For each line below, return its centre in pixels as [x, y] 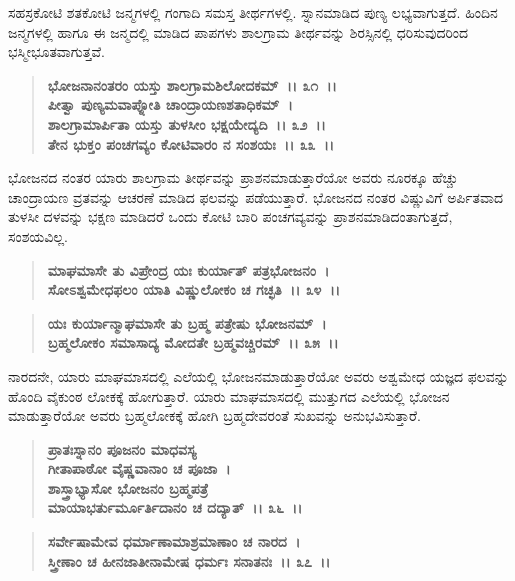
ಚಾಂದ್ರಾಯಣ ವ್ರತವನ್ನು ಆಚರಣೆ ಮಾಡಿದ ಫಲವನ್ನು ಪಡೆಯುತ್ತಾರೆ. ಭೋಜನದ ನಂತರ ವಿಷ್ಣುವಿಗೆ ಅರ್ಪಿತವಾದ [255, 196]
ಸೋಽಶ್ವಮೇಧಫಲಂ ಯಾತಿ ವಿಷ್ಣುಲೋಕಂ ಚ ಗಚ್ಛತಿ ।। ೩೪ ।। [194, 289]
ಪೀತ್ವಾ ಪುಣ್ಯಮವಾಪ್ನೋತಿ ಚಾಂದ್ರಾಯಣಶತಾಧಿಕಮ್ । [170, 104]
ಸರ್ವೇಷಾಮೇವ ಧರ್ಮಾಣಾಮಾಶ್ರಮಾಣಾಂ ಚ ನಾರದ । [174, 541]
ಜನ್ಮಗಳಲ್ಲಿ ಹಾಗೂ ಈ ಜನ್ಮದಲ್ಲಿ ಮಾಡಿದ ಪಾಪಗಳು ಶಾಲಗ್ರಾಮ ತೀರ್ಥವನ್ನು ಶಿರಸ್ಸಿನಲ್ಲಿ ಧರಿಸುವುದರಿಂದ [238, 31]
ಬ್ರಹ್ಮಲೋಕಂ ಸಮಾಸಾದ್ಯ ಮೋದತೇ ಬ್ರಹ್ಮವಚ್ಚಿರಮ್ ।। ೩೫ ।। [193, 342]
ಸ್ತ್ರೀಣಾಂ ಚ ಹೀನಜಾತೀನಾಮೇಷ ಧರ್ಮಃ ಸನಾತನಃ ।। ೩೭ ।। [189, 560]
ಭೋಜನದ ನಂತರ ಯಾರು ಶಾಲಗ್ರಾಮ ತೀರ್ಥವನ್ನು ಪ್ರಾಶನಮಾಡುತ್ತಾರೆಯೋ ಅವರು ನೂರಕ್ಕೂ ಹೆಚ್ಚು [233, 177]
